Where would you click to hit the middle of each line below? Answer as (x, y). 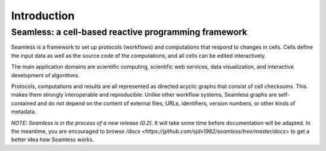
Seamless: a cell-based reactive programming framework (129, 32)
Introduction (43, 16)
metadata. (24, 112)
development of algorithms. (45, 75)
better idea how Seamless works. (53, 140)
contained (24, 103)
